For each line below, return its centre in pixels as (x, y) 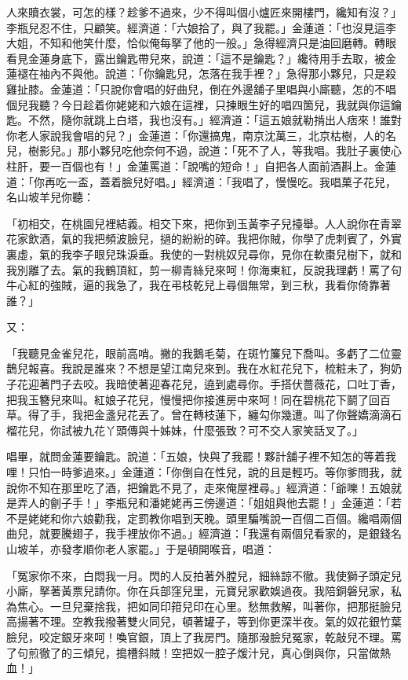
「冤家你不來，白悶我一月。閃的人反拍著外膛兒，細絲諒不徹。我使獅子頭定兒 (204, 575)
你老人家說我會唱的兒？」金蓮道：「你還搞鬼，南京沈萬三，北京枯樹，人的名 (201, 135)
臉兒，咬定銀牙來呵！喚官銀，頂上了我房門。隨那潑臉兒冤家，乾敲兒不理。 (199, 636)
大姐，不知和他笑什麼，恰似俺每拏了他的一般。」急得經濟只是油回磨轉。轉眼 (201, 43)
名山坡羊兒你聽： (50, 197)
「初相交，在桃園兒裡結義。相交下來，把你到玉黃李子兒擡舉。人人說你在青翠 (204, 223)
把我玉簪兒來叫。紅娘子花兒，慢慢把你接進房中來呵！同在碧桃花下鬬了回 (193, 399)
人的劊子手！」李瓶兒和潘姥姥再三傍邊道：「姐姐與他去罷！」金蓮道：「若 (215, 503)
